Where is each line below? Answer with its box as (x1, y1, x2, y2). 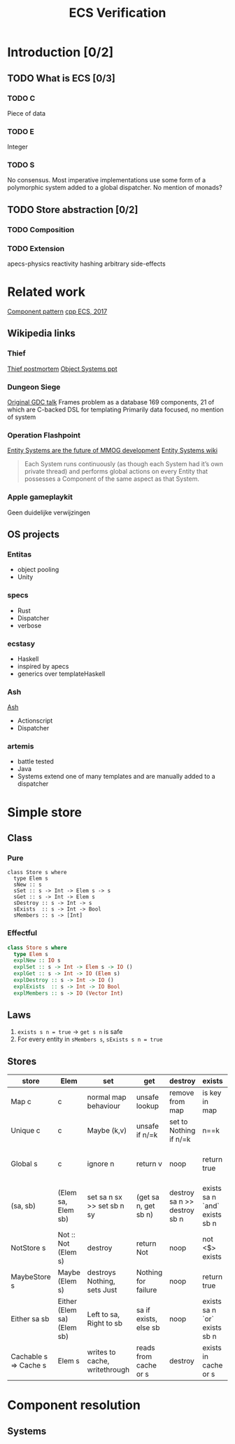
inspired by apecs (17, 662, 69, 670)
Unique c (10, 1126, 41, 1136)
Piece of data (7, 109, 46, 117)
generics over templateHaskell (17, 669, 106, 678)
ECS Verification (69, 5, 166, 21)
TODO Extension (7, 243, 65, 253)
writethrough (87, 1365, 130, 1375)
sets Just (87, 1285, 117, 1295)
